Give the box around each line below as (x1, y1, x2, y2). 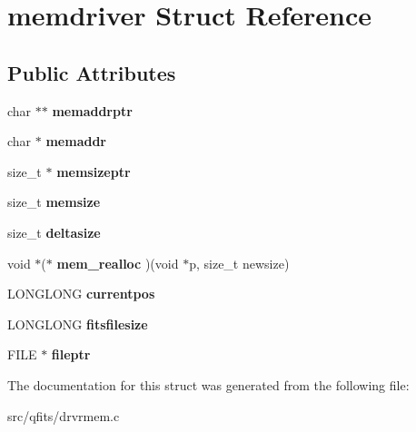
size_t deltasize (7, 222, 101, 241)
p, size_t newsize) (189, 253, 290, 272)
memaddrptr (52, 101, 133, 120)
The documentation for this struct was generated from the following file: (7, 375, 410, 394)
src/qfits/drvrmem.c (7, 406, 120, 425)
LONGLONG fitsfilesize (7, 314, 148, 333)
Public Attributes (7, 58, 176, 86)
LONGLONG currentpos (7, 284, 155, 303)
